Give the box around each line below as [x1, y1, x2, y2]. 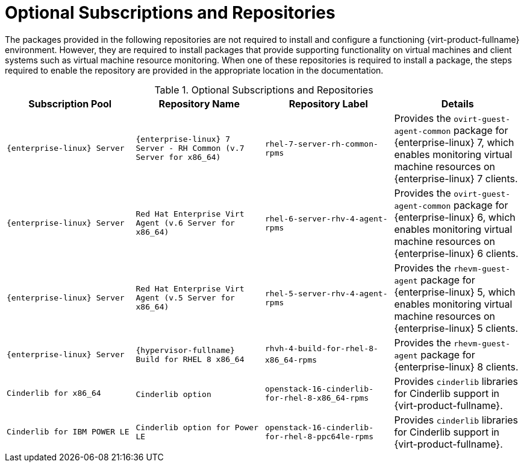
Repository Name [158, 97, 240, 110]
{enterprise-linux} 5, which [394, 285, 516, 298]
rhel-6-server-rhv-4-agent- [265, 214, 388, 223]
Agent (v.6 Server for [136, 218, 235, 228]
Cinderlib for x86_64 [7, 389, 101, 398]
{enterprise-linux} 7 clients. [394, 172, 518, 185]
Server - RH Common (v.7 [136, 144, 245, 153]
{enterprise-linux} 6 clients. [394, 247, 519, 259]
